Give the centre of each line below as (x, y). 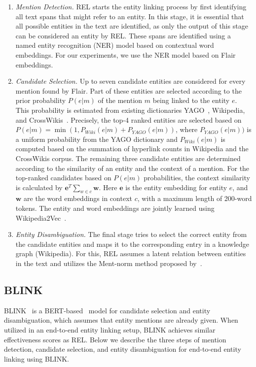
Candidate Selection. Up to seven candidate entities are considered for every (130, 81)
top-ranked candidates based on (63, 178)
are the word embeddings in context (78, 198)
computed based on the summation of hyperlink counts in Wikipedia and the (132, 149)
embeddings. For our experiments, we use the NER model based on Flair (126, 54)
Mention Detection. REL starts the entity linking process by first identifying (131, 6)
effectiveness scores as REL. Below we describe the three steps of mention (115, 339)
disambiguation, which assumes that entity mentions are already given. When (121, 320)
